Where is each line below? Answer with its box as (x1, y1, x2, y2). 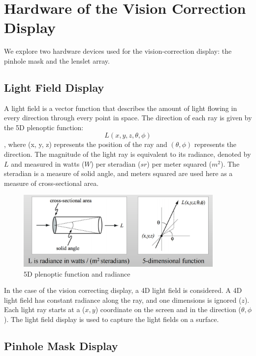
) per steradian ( (91, 158, 141, 169)
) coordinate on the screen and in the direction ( (95, 304, 241, 315)
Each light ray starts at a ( (4, 304, 85, 315)
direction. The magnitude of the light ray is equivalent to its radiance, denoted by (4, 149, 251, 159)
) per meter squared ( (147, 158, 212, 169)
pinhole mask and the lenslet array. (4, 55, 110, 66)
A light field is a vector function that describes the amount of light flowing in (4, 103, 237, 113)
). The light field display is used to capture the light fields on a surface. (4, 314, 219, 324)
